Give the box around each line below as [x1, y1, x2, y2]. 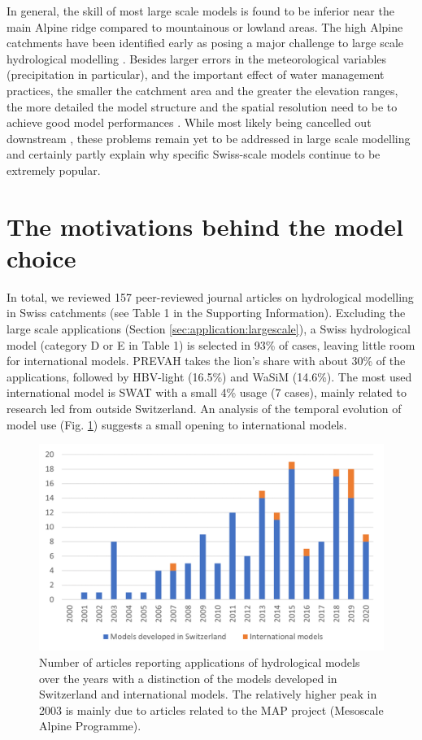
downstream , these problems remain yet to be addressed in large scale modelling [7, 129, 411, 146]
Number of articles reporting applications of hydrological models [39, 654, 360, 671]
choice [7, 241, 76, 274]
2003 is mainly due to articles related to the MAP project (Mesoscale [39, 701, 384, 718]
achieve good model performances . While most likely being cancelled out [7, 114, 372, 131]
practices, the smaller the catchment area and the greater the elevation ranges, [7, 81, 398, 98]
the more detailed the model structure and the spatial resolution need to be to [7, 98, 398, 115]
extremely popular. [7, 161, 101, 178]
